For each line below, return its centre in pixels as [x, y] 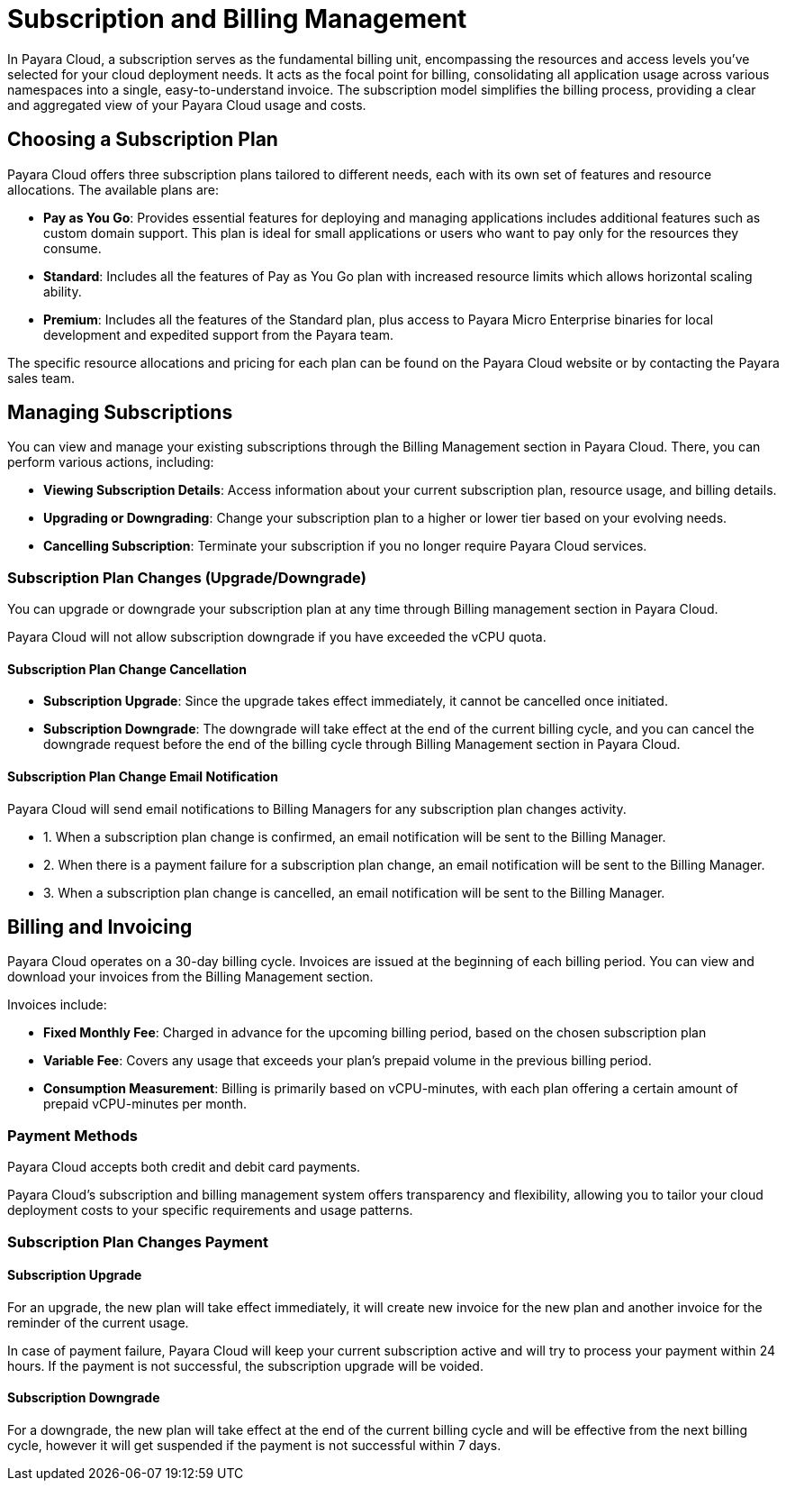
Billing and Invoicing [100, 927]
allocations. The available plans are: [113, 189]
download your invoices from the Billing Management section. [190, 977]
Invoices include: [57, 1005]
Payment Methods [72, 1135]
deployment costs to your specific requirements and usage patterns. [210, 1210]
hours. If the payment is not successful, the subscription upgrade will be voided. [245, 1365]
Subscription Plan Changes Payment [138, 1242]
